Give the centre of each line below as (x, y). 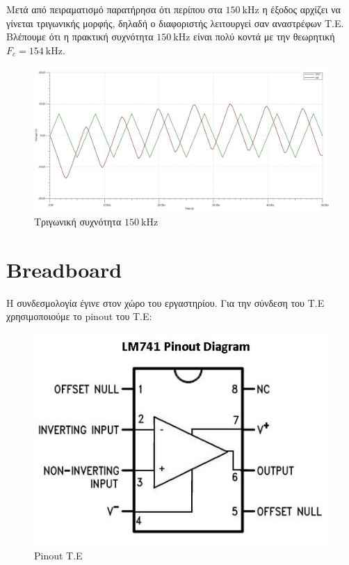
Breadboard (64, 269)
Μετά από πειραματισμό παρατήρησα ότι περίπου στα (114, 9)
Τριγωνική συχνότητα (78, 221)
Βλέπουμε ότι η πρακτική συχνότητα (80, 37)
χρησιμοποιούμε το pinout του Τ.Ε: (79, 316)
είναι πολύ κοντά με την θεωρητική (264, 37)
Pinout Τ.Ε (58, 556)
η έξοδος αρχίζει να (301, 9)
